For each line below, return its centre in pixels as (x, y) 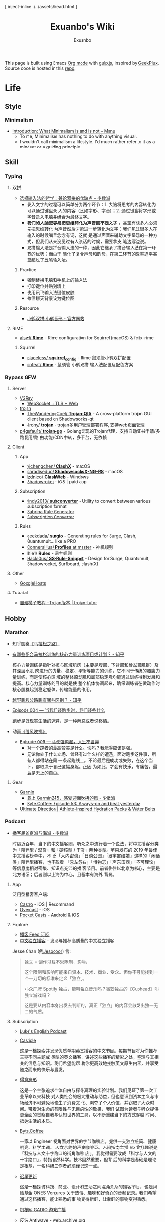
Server (19, 388)
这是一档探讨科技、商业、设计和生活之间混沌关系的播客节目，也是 (86, 1186)
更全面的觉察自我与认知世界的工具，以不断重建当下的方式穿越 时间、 (89, 1115)
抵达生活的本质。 (37, 1121)
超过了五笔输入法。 (51, 259)
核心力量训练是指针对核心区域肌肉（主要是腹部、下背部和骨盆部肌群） (83, 665)
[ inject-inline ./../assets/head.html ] (41, 7)
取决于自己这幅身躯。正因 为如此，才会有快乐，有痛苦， (96, 767)
